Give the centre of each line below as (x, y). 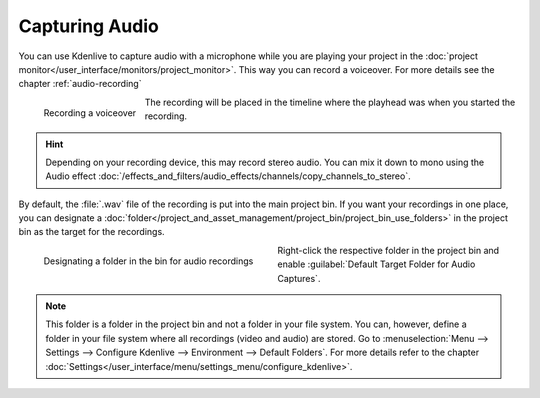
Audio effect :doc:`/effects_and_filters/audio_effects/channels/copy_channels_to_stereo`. (228, 176)
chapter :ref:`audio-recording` (80, 84)
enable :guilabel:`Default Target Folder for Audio (376, 264)
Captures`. (299, 278)
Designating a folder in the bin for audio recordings (148, 261)
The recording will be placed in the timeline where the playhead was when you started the (330, 102)
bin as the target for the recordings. (91, 232)
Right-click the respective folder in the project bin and (388, 250)
